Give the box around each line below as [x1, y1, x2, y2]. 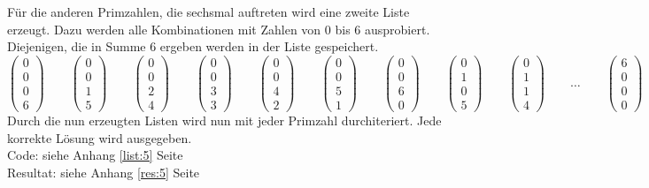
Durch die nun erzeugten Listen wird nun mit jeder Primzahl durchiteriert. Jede [7, 110, 442, 129]
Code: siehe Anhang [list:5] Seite [7, 146, 183, 164]
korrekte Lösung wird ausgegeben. [7, 128, 192, 147]
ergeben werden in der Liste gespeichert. [159, 37, 379, 56]
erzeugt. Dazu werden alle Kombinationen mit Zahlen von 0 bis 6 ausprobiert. [7, 19, 430, 38]
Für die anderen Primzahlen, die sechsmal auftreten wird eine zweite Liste [7, 3, 410, 20]
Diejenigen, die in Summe [7, 37, 146, 56]
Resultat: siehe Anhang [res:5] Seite [7, 162, 200, 181]
